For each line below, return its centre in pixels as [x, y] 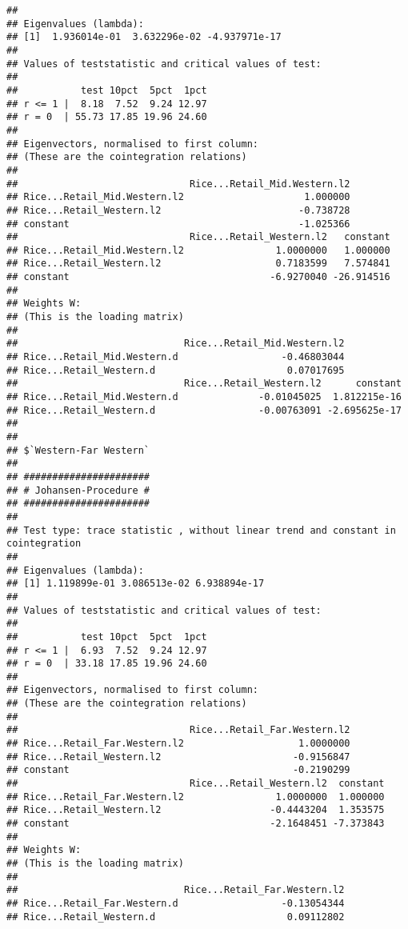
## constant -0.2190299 [178, 770]
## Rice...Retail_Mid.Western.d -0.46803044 [176, 357]
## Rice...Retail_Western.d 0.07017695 [176, 370]
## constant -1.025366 [178, 224]
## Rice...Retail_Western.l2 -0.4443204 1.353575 [196, 810]
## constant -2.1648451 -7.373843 [196, 824]
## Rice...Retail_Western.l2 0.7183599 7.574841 [198, 264]
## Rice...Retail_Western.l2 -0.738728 [178, 210]
